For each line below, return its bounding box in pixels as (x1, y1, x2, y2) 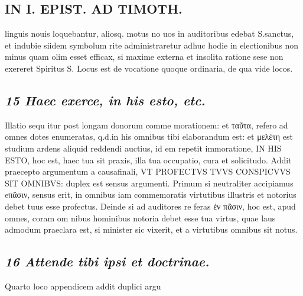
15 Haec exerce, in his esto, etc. (5, 91, 206, 109)
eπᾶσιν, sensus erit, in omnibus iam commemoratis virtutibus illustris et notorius (5, 188, 297, 201)
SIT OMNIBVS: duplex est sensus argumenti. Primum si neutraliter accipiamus (5, 176, 294, 189)
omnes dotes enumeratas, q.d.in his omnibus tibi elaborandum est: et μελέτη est (5, 130, 293, 143)
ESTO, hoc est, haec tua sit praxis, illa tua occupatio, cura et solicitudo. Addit (5, 153, 292, 166)
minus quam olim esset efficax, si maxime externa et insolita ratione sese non (5, 50, 284, 63)
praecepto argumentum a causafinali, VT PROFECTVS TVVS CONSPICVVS (5, 165, 291, 178)
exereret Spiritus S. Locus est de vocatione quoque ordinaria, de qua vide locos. (5, 62, 293, 74)
